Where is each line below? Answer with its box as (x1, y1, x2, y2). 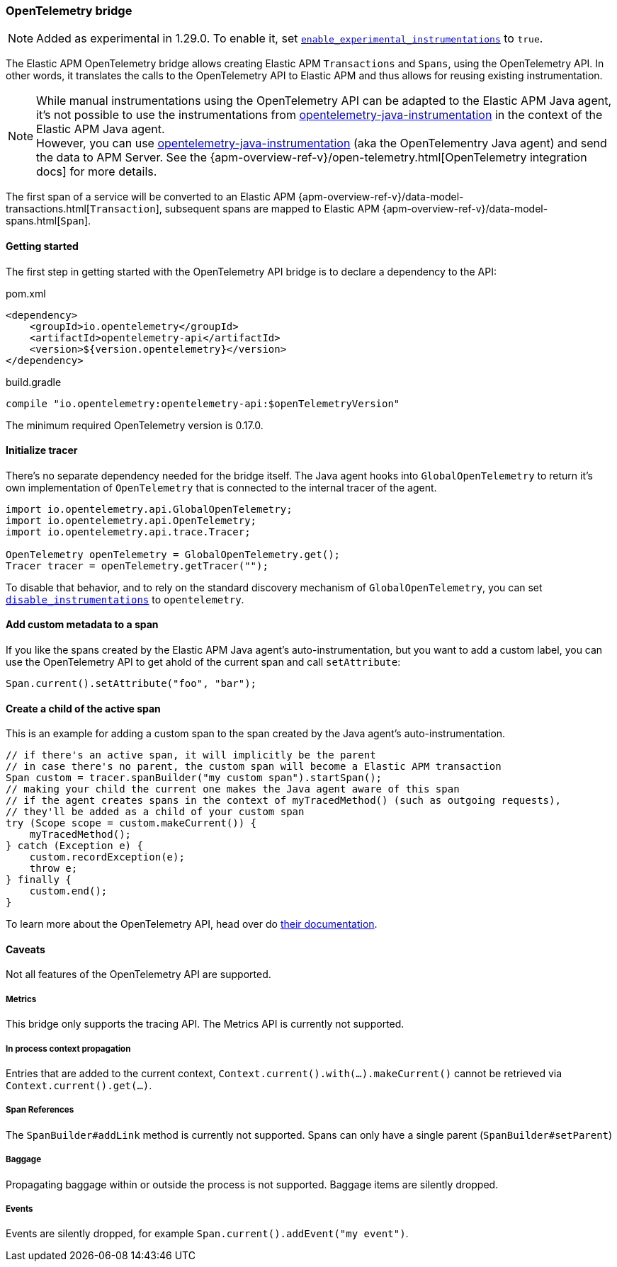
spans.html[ (6, 215, 61, 227)
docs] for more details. (36, 164, 157, 179)
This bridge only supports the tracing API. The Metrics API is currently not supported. (6, 1018, 404, 1030)
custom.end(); (29, 885, 108, 897)
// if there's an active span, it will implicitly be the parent (6, 749, 376, 761)
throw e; (29, 863, 78, 875)
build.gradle (6, 375, 62, 388)
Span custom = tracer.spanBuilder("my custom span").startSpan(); (6, 772, 383, 784)
